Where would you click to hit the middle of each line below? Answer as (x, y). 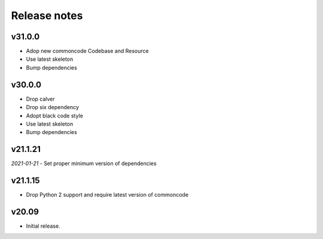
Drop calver (40, 99)
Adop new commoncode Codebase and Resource (87, 51)
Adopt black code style (54, 116)
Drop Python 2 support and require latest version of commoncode (107, 195)
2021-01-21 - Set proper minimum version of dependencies (84, 163)
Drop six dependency (52, 107)
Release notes (47, 15)
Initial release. (43, 226)
